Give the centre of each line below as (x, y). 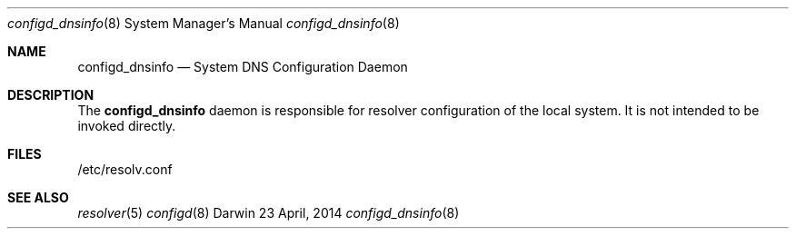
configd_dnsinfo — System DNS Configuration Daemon (243, 67)
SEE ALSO (38, 197)
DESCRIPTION (51, 95)
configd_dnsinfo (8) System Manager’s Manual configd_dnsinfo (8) (204, 23)
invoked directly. (127, 126)
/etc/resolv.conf (125, 169)
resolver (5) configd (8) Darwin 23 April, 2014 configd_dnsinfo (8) (269, 213)
